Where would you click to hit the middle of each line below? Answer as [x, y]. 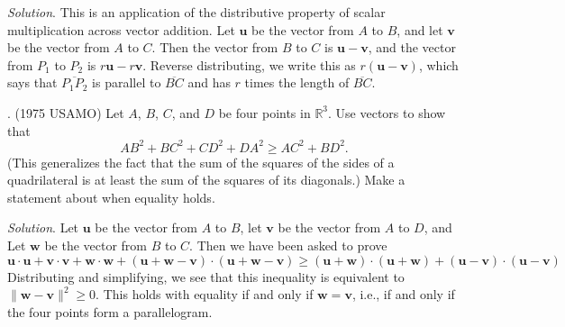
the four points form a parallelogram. [110, 311]
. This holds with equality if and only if [205, 294]
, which [438, 64]
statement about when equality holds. [111, 197]
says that [32, 82]
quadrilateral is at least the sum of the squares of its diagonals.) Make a [206, 180]
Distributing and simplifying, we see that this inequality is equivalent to [206, 276]
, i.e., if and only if [403, 294]
